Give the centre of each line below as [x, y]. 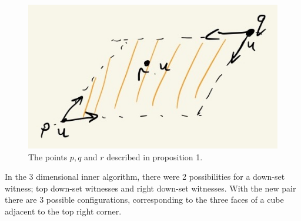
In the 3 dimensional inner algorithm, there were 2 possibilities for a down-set [145, 177]
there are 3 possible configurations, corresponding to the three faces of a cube [144, 199]
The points [48, 156]
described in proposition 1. [155, 156]
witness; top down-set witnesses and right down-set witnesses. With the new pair [150, 188]
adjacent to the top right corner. [63, 211]
